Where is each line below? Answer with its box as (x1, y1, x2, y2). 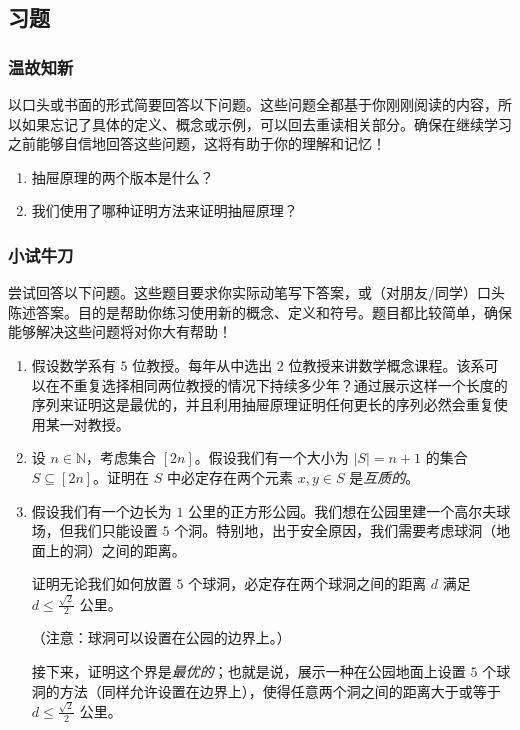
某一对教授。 (45, 413, 130, 434)
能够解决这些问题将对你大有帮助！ (8, 321, 232, 342)
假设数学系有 (31, 354, 116, 375)
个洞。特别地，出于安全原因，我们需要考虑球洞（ (174, 520, 497, 541)
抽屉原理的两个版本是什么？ (31, 166, 214, 187)
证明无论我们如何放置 (31, 573, 172, 594)
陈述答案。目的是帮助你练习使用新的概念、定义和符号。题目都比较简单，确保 (8, 301, 512, 322)
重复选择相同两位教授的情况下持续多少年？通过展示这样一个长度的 (73, 374, 508, 395)
